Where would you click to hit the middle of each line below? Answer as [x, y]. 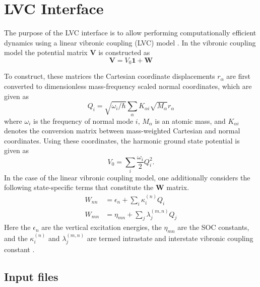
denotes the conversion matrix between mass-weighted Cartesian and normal [122, 131]
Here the [17, 227]
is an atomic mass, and [190, 121]
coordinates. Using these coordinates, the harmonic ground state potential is [122, 140]
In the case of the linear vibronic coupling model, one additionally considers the [127, 177]
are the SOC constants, [213, 227]
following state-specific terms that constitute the [79, 187]
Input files [31, 277]
